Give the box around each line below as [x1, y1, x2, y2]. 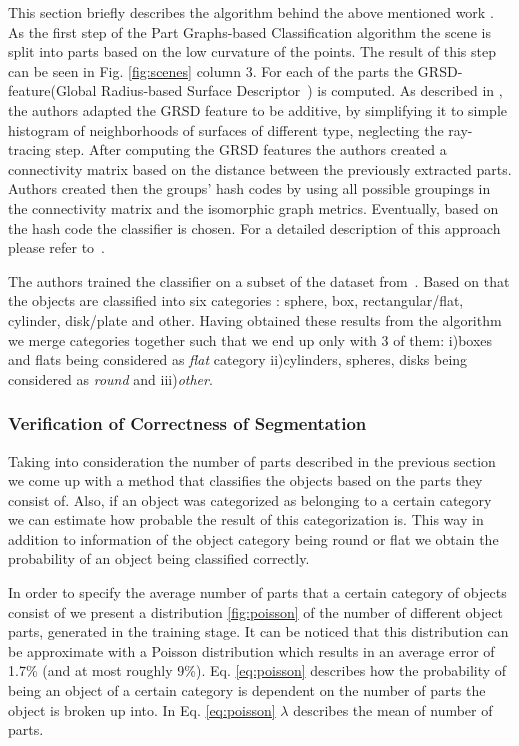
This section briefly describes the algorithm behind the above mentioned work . [8, 2, 494, 22]
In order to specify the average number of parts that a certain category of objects [8, 582, 507, 603]
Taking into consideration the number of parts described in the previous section [8, 450, 496, 471]
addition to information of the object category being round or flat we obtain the [8, 528, 499, 549]
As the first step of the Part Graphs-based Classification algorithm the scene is [8, 21, 491, 42]
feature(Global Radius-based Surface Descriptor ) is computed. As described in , [8, 80, 503, 101]
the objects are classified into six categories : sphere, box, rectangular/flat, [8, 290, 464, 311]
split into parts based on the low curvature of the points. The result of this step [8, 41, 496, 62]
